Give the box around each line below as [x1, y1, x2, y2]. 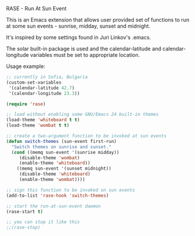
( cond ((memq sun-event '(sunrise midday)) [11, 149, 119, 155]
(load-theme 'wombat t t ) [6, 122, 69, 128]
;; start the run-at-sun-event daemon [6, 203, 101, 209]
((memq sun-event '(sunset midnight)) [16, 166, 112, 172]
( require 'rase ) [6, 101, 46, 107]
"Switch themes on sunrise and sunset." [11, 143, 112, 150]
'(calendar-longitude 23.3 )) [8, 90, 80, 96]
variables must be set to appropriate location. [30, 52, 140, 58]
